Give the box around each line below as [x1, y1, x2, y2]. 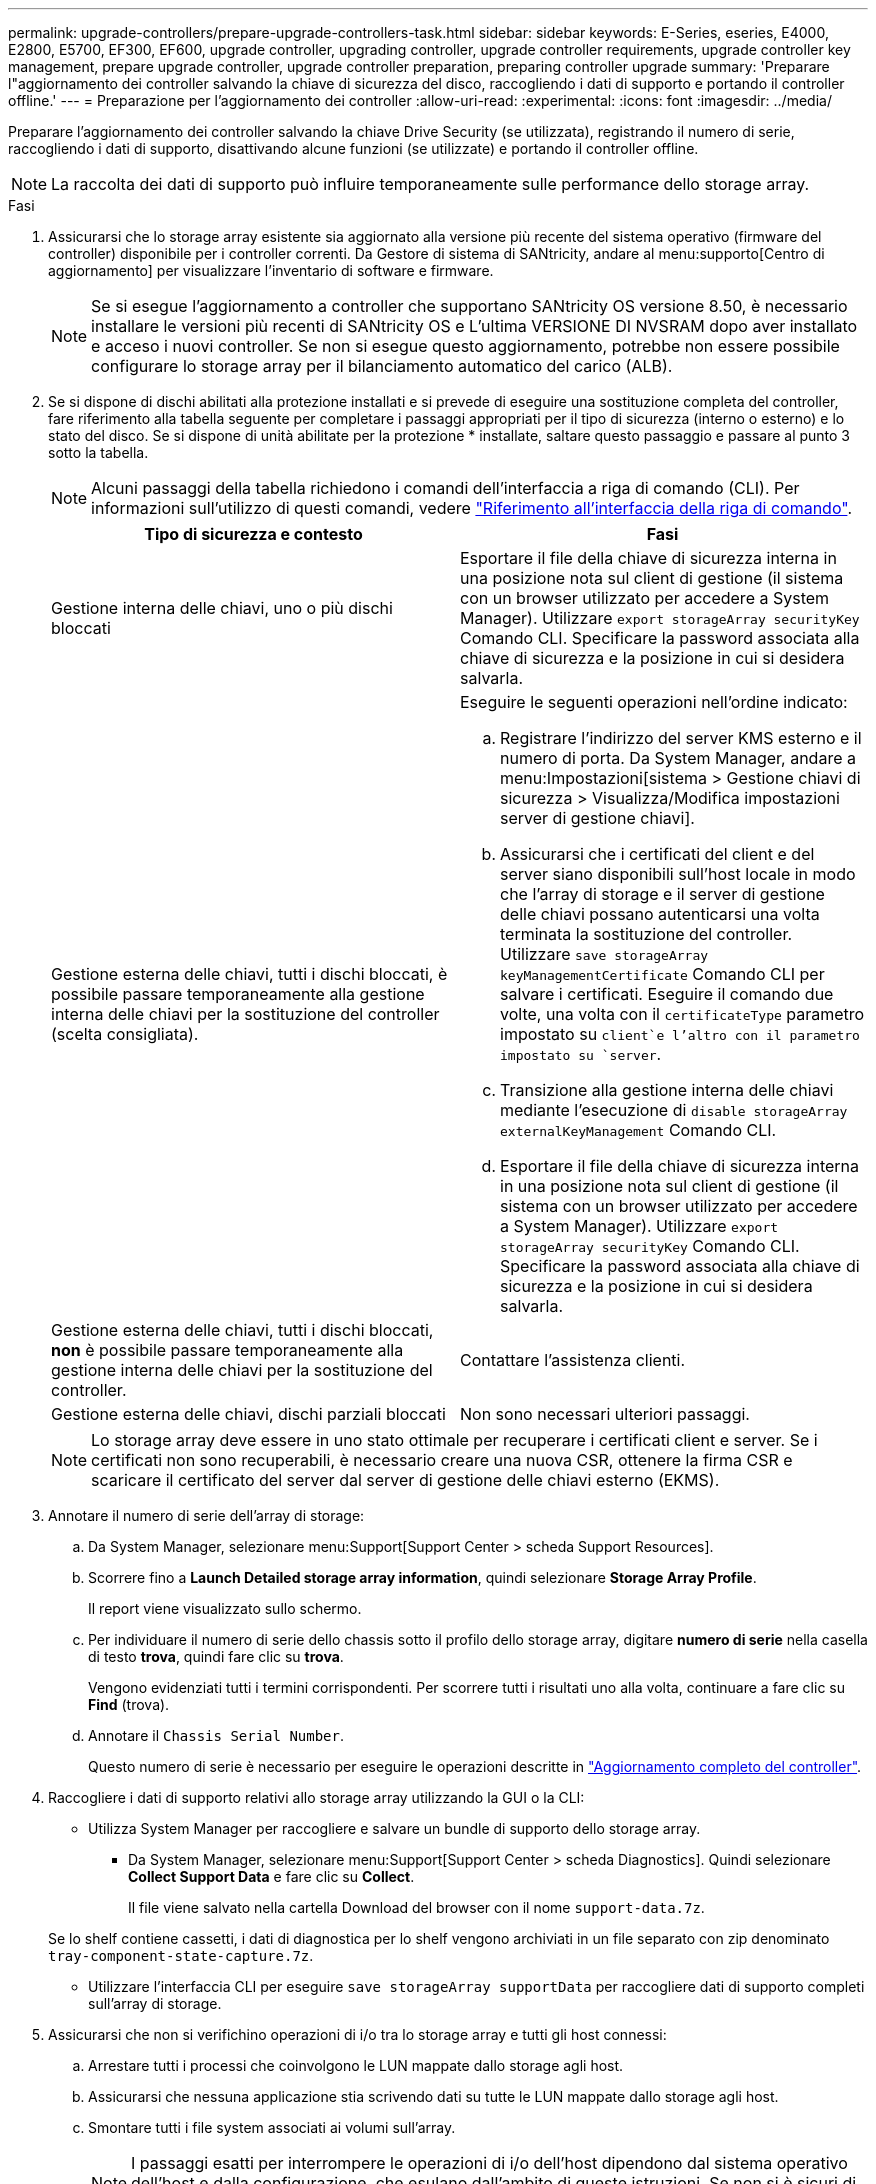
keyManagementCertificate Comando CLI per [500, 964, 825, 984]
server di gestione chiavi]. [500, 808, 695, 828]
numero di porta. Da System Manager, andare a [500, 748, 856, 768]
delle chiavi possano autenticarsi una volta [500, 904, 820, 924]
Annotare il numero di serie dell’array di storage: [48, 1507, 365, 1524]
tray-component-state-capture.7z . [48, 1947, 314, 1964]
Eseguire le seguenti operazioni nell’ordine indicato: [460, 692, 848, 712]
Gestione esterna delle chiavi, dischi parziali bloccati [51, 1404, 446, 1424]
